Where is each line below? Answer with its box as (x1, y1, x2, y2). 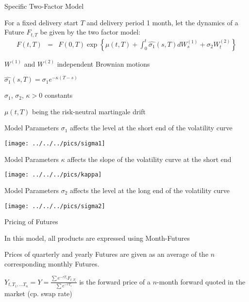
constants (44, 90, 73, 100)
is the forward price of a (79, 276, 150, 286)
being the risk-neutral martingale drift (32, 106, 146, 116)
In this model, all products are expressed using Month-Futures (4, 232, 190, 243)
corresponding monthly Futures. (4, 259, 100, 268)
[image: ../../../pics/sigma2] (4, 202, 105, 210)
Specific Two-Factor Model (4, 1, 84, 11)
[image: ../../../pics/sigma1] (4, 140, 105, 147)
